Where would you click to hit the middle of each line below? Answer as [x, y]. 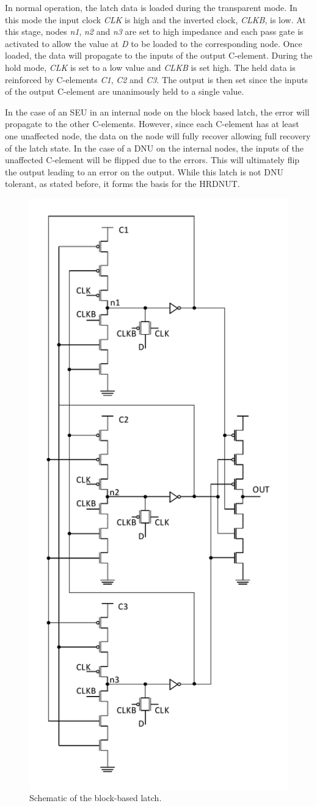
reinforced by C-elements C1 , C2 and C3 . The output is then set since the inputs [157, 79]
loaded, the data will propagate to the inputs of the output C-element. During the [159, 55]
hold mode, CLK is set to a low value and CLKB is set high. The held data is [150, 67]
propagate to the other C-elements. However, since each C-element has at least [152, 124]
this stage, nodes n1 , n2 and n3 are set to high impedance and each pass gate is [154, 31]
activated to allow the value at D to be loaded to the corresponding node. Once [154, 43]
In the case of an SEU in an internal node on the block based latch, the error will [157, 112]
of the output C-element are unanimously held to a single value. [125, 91]
